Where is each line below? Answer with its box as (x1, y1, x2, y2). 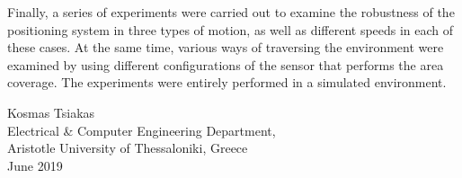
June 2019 (7, 156, 63, 174)
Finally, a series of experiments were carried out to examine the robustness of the (7, 3, 455, 21)
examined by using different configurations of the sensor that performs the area (7, 55, 444, 74)
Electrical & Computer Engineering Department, (7, 120, 276, 139)
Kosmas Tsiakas (7, 102, 95, 121)
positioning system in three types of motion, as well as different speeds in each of (7, 20, 454, 39)
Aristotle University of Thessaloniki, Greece (7, 138, 248, 157)
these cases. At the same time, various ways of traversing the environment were (7, 38, 444, 57)
